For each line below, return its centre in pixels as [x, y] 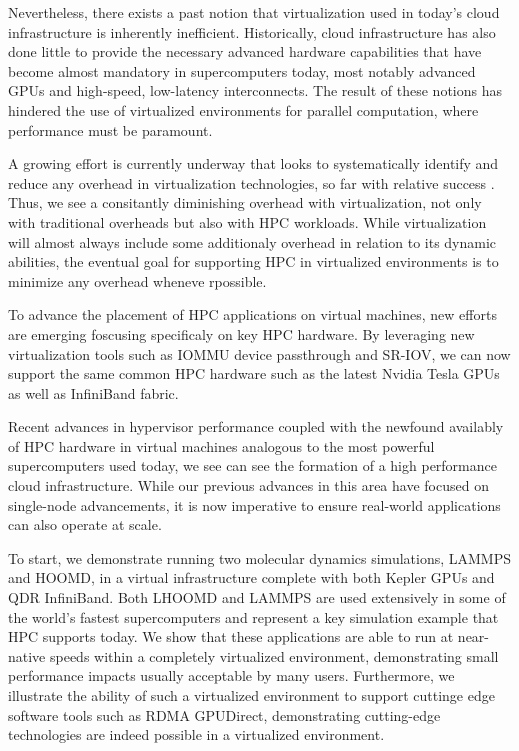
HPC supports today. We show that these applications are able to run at [231, 636]
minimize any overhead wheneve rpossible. [137, 280]
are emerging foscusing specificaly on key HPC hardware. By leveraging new [241, 333]
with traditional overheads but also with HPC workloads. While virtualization [247, 221]
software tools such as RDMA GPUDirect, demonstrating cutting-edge [224, 714]
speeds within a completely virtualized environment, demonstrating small [274, 655]
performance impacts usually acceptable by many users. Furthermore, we [231, 675]
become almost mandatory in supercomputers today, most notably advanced [242, 70]
